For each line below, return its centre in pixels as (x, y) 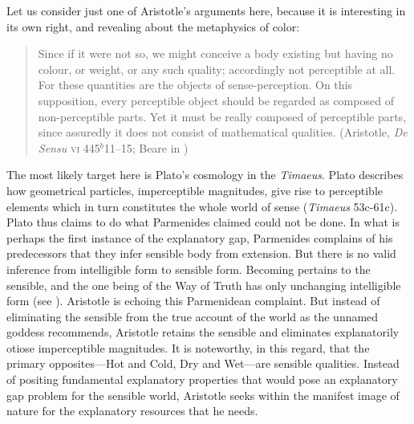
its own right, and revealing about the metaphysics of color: (153, 26)
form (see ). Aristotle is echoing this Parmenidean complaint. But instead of (193, 301)
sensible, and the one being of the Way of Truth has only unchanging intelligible (204, 285)
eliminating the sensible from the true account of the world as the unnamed (193, 316)
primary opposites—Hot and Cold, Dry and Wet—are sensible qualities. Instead (203, 363)
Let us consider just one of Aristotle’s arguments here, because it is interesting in (206, 10)
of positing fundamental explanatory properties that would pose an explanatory (202, 379)
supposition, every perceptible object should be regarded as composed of (216, 100)
